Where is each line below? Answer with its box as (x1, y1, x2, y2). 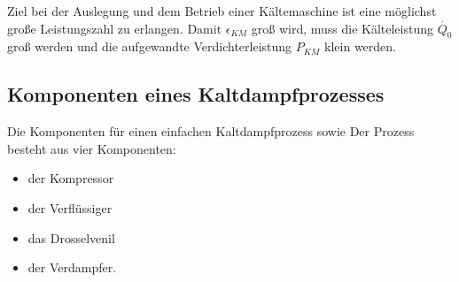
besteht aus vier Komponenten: (7, 139, 176, 157)
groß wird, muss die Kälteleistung (251, 19, 434, 37)
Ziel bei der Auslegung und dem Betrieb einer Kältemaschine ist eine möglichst (7, 2, 437, 19)
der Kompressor (27, 169, 114, 187)
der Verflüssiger (27, 198, 113, 217)
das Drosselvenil (27, 228, 115, 247)
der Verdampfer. (27, 258, 117, 277)
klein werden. (324, 37, 396, 56)
